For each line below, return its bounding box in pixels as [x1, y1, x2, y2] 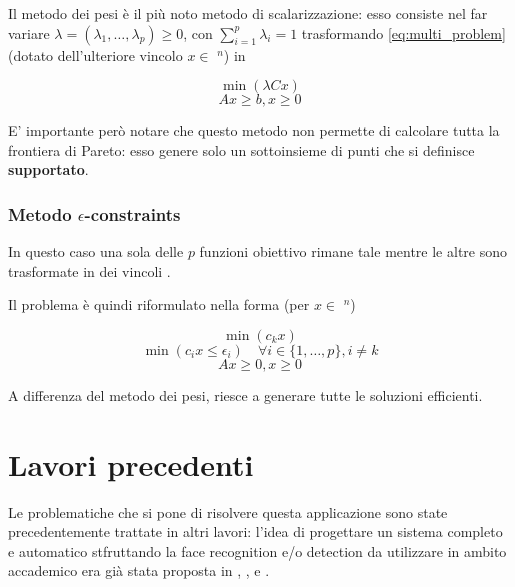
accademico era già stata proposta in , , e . [8, 560, 270, 581]
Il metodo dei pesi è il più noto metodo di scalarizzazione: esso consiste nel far [8, 3, 488, 23]
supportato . [8, 159, 89, 180]
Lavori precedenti [8, 443, 254, 484]
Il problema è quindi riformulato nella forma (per [8, 294, 310, 315]
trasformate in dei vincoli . [8, 260, 171, 281]
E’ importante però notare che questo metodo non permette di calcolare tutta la [8, 120, 500, 141]
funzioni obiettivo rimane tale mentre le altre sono [199, 241, 507, 262]
